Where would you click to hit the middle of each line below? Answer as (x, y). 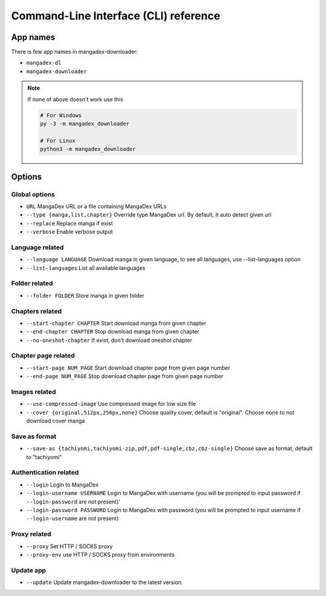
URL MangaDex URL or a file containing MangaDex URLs (97, 206)
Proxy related (31, 534)
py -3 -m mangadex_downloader (85, 124)
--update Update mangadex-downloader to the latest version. (105, 582)
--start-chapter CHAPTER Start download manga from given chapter (116, 323)
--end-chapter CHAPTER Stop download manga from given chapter (113, 332)
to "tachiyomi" (44, 457)
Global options (33, 194)
